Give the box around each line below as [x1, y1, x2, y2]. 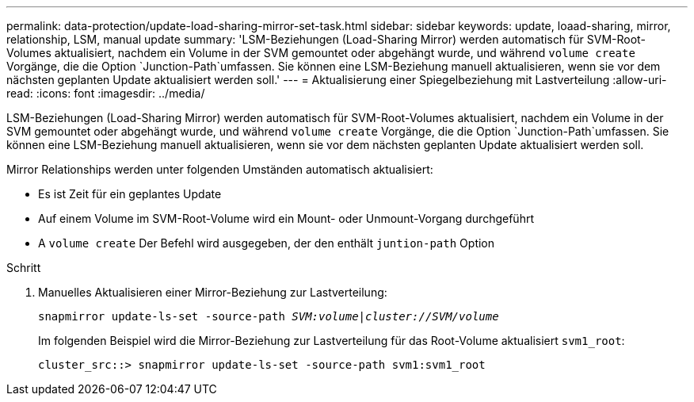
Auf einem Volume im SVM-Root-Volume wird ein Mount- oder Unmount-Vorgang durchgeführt [38, 212, 534, 225]
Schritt [6, 261, 41, 274]
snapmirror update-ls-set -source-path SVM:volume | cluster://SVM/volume [38, 310, 499, 323]
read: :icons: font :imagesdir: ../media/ [6, 86, 205, 100]
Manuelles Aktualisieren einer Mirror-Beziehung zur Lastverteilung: [38, 285, 387, 299]
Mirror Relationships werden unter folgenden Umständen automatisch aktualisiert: [6, 163, 433, 176]
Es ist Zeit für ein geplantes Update [38, 187, 222, 201]
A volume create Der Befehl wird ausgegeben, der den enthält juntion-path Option [38, 236, 495, 250]
